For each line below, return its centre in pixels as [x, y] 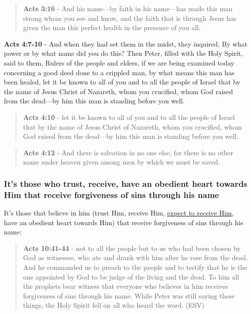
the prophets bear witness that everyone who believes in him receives [125, 286]
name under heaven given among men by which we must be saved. [121, 162]
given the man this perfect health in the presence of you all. [112, 27]
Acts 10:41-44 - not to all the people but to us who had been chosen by [132, 248]
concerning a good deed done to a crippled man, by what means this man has [119, 72]
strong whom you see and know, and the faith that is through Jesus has [130, 18]
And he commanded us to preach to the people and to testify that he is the [135, 267]
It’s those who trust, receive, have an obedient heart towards [126, 183]
